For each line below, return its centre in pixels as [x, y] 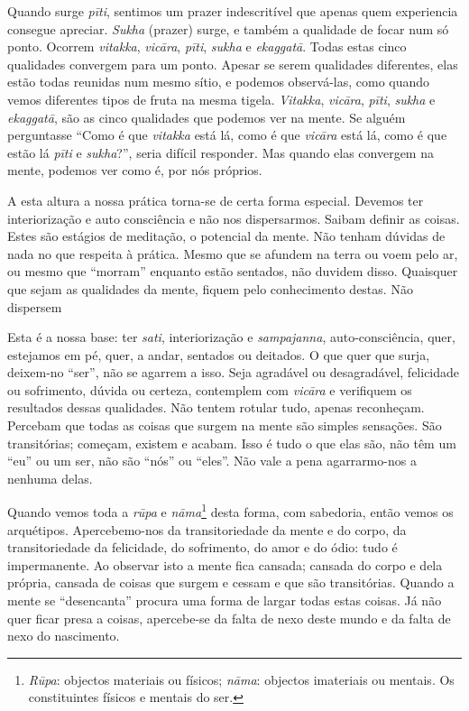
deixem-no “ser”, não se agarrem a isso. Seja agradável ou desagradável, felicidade [234, 372]
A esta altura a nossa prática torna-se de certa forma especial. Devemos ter [216, 200]
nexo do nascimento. [64, 636]
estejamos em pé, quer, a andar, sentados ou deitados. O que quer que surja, [219, 354]
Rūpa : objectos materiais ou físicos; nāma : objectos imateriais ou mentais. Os [241, 679]
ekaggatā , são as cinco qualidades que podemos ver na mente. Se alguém [207, 117]
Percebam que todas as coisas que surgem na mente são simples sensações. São [225, 425]
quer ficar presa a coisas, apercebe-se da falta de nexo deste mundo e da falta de [229, 618]
